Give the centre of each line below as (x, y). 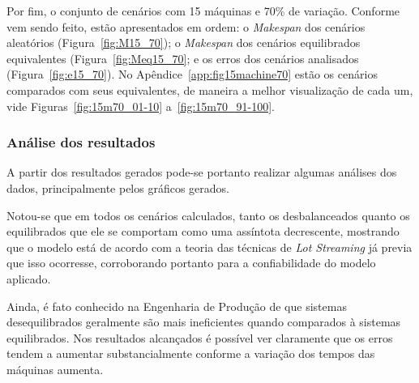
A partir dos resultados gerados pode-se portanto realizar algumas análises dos (202, 172)
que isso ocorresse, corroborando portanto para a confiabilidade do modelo (191, 263)
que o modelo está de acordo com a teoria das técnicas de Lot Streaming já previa (209, 247)
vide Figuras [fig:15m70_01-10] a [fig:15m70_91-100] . (141, 106)
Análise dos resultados (81, 142)
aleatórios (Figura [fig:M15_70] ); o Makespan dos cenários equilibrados (184, 43)
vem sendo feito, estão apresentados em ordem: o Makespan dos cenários (186, 26)
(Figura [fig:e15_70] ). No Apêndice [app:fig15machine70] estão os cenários (192, 74)
